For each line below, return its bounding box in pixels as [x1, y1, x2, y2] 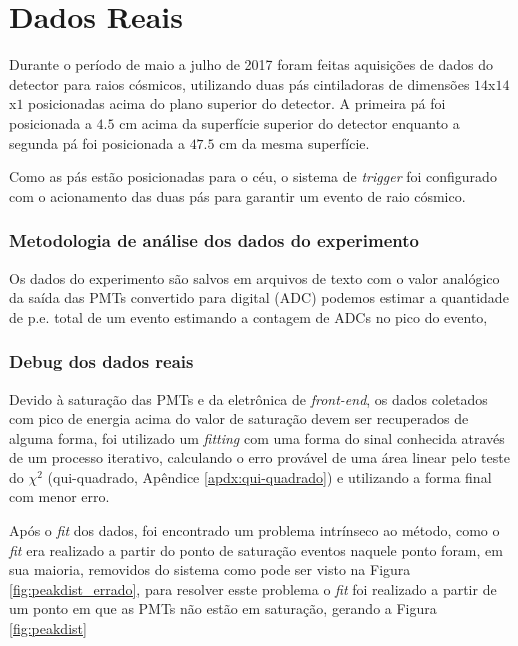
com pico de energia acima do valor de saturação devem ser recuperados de [9, 408, 469, 429]
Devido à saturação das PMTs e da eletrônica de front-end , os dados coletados [9, 388, 488, 409]
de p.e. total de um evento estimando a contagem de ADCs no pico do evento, [9, 306, 488, 327]
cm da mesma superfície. [219, 132, 370, 153]
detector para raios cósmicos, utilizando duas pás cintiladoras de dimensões [9, 73, 470, 94]
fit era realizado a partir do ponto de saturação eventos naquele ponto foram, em [9, 539, 503, 560]
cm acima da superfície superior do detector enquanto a [119, 112, 460, 133]
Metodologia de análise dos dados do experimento [9, 228, 419, 253]
